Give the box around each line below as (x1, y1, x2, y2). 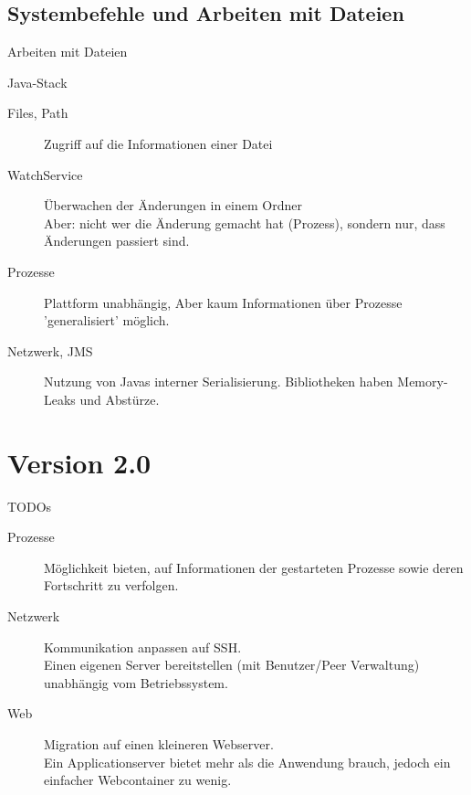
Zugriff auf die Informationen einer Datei (44, 133, 273, 153)
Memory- (397, 372, 448, 391)
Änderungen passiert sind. (44, 231, 190, 250)
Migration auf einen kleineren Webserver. (44, 734, 274, 753)
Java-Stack (7, 72, 68, 91)
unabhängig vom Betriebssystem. (44, 673, 228, 692)
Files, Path (7, 103, 68, 122)
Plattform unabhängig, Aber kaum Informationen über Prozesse (44, 292, 403, 312)
